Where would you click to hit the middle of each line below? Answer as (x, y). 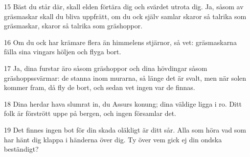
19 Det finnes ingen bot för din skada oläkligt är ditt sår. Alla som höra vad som (125, 129)
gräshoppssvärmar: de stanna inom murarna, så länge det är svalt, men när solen (125, 78)
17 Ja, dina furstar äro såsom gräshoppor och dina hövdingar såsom (106, 68)
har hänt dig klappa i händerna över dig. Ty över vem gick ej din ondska (113, 139)
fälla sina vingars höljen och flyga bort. (63, 52)
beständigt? (21, 149)
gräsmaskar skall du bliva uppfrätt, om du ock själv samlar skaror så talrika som (125, 16)
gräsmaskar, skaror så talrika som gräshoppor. (73, 26)
